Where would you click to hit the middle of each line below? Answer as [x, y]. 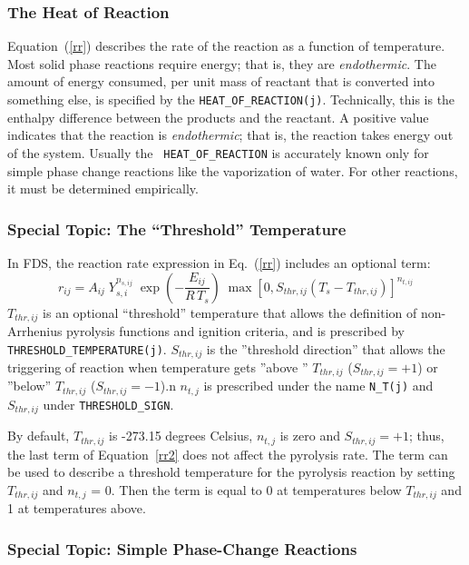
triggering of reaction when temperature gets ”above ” [158, 367]
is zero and [310, 436]
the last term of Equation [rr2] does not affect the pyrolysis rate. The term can [228, 454]
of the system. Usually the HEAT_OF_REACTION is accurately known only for [218, 152]
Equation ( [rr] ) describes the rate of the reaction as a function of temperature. [226, 46]
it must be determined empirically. [103, 188]
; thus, [427, 436]
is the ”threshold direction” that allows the [326, 348]
